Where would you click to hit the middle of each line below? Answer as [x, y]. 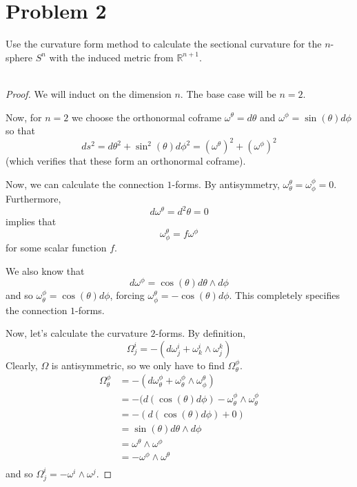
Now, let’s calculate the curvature [76, 333]
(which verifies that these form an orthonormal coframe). [126, 161]
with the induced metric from [111, 57]
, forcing [127, 295]
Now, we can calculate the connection [85, 184]
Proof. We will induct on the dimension [89, 93]
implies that [31, 221]
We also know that [45, 270]
